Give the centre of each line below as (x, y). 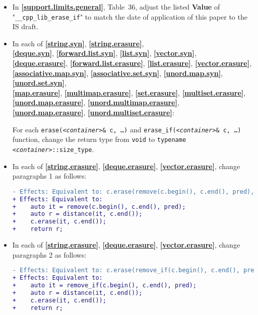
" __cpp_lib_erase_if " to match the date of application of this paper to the (130, 16)
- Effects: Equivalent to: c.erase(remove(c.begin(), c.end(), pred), (133, 191)
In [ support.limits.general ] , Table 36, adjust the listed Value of (116, 7)
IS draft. (25, 26)
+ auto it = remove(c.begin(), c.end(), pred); (99, 207)
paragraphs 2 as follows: (49, 254)
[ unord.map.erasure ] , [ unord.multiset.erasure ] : (93, 112)
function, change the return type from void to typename (99, 139)
